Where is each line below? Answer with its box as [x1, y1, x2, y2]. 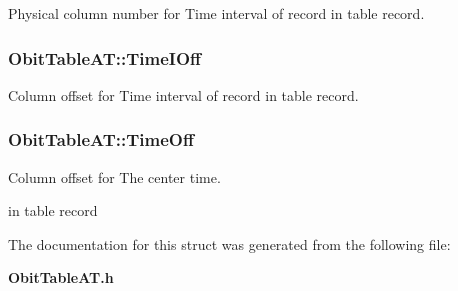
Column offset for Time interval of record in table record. [8, 84, 359, 105]
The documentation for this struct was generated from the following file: [8, 233, 451, 254]
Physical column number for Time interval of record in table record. [8, 3, 425, 23]
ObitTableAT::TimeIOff [8, 45, 202, 70]
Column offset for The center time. [8, 166, 221, 187]
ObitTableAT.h [8, 267, 114, 288]
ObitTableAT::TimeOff [8, 127, 194, 152]
